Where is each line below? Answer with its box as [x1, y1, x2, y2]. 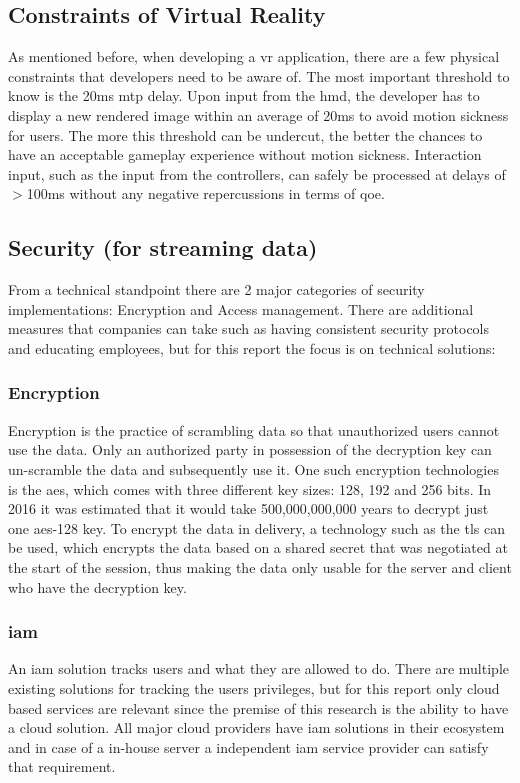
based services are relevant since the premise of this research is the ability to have [8, 697, 509, 718]
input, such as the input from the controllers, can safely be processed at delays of [8, 163, 506, 184]
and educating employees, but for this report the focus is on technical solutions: [8, 337, 496, 358]
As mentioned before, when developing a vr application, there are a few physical [8, 46, 500, 67]
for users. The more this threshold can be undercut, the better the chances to [8, 124, 483, 145]
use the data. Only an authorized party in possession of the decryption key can [8, 439, 492, 460]
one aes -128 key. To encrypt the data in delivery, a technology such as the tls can [8, 517, 505, 538]
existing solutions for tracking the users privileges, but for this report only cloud [8, 677, 500, 698]
